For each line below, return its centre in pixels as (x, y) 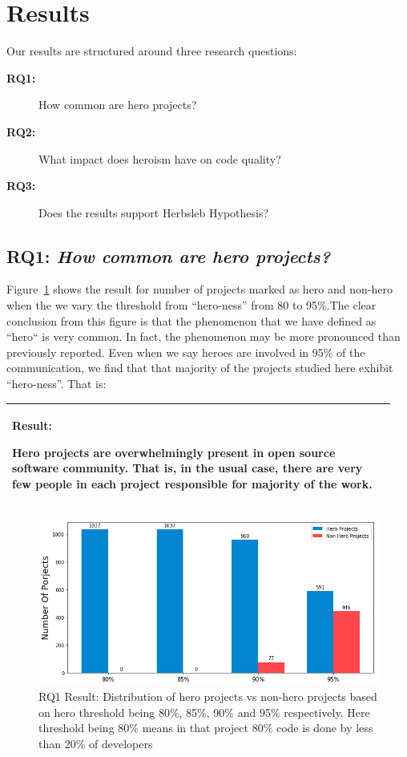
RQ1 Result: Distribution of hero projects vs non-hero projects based (208, 696)
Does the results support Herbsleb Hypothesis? (154, 212)
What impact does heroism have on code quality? (160, 158)
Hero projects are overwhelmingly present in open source (174, 452)
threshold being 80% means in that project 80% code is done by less (206, 728)
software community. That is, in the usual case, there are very (187, 468)
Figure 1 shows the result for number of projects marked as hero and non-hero (199, 289)
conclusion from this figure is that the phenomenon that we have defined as (191, 320)
